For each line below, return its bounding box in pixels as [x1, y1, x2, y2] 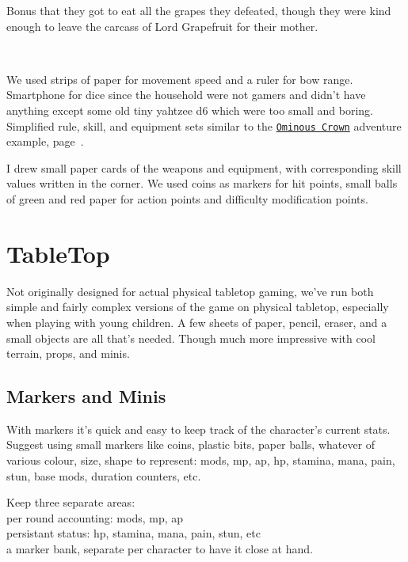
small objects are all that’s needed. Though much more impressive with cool [6, 329, 376, 346]
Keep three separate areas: [6, 494, 135, 511]
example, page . [6, 133, 84, 150]
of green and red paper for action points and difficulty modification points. [6, 191, 368, 207]
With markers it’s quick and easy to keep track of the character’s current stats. [6, 420, 391, 437]
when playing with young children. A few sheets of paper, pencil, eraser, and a [6, 313, 387, 330]
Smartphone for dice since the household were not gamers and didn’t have [6, 86, 366, 103]
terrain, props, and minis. [6, 345, 130, 362]
